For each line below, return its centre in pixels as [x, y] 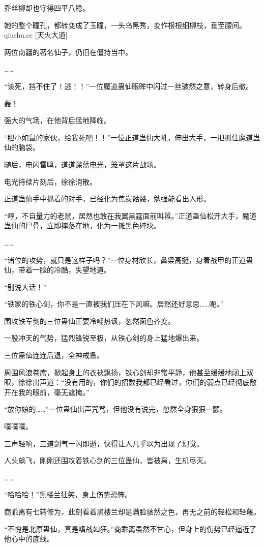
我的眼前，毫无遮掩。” [54, 392]
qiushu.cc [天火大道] [36, 35]
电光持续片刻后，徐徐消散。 [50, 181]
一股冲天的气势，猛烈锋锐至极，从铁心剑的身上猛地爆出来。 [104, 338]
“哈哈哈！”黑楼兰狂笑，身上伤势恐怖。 [68, 494]
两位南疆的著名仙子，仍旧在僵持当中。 [68, 52]
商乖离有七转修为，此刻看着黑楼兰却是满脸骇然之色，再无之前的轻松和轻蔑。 [132, 511]
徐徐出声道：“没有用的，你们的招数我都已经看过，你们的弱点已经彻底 [134, 382]
